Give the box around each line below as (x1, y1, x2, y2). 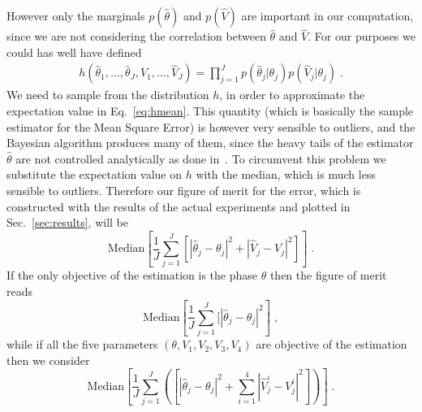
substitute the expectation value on (6, 166, 182, 183)
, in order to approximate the (219, 86, 365, 103)
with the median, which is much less (196, 166, 376, 183)
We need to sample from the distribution (6, 86, 209, 103)
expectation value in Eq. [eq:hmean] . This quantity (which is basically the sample (6, 102, 414, 119)
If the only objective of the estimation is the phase (6, 267, 257, 284)
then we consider (6, 351, 90, 368)
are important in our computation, (241, 7, 414, 24)
